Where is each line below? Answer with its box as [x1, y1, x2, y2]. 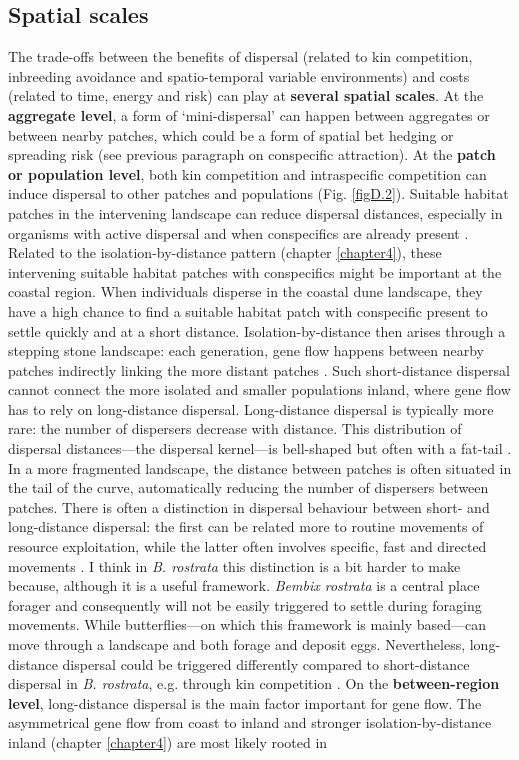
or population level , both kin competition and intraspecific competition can [8, 163, 487, 184]
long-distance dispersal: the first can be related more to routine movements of [8, 516, 484, 537]
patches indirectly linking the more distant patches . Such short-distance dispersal [8, 359, 510, 380]
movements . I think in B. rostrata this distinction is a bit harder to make [8, 555, 461, 576]
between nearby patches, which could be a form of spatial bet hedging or [8, 124, 454, 145]
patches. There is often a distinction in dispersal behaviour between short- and [8, 496, 490, 517]
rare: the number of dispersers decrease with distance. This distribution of [8, 418, 462, 439]
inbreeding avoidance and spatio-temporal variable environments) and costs [8, 65, 470, 86]
